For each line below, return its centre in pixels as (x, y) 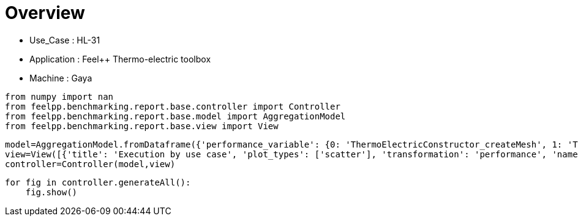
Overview (45, 13)
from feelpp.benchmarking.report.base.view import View (142, 126)
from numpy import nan (59, 96)
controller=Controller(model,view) (90, 164)
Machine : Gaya (61, 78)
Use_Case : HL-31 (65, 40)
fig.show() (51, 192)
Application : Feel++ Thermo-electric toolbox (120, 59)
